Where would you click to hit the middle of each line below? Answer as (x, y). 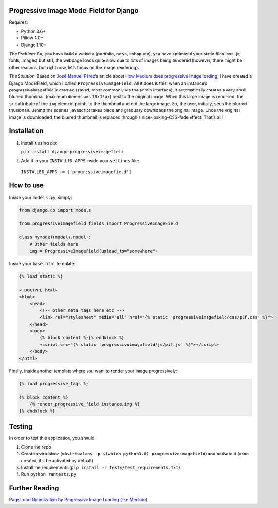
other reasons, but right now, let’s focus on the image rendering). (74, 67)
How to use (26, 186)
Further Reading (34, 488)
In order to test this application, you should (52, 438)
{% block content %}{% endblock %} (82, 338)
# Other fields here (54, 244)
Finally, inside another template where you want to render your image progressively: (93, 371)
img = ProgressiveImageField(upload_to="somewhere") (94, 251)
